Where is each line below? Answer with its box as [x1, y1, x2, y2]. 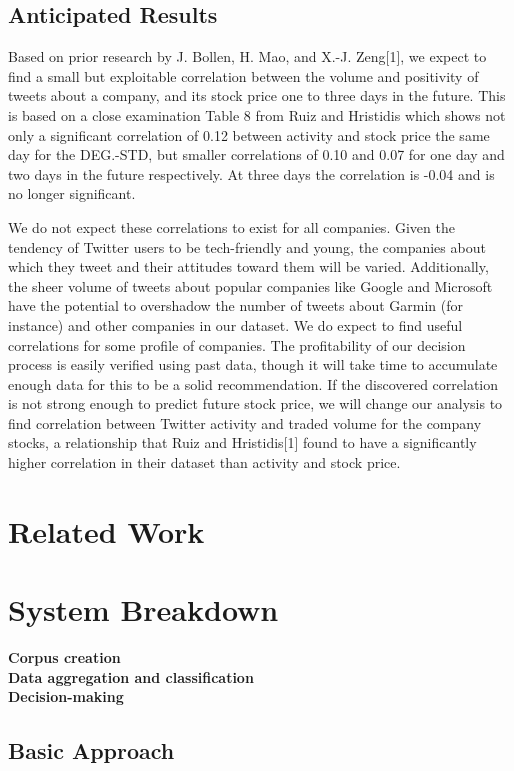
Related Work [8, 510, 205, 551]
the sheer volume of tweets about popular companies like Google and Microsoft [8, 275, 493, 296]
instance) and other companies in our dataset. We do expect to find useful [8, 314, 463, 335]
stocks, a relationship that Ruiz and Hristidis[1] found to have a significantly [8, 432, 477, 453]
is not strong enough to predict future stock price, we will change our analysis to [8, 393, 503, 414]
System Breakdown [8, 589, 279, 630]
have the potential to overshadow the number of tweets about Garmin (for [8, 295, 464, 316]
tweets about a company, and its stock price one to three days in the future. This [8, 85, 506, 106]
